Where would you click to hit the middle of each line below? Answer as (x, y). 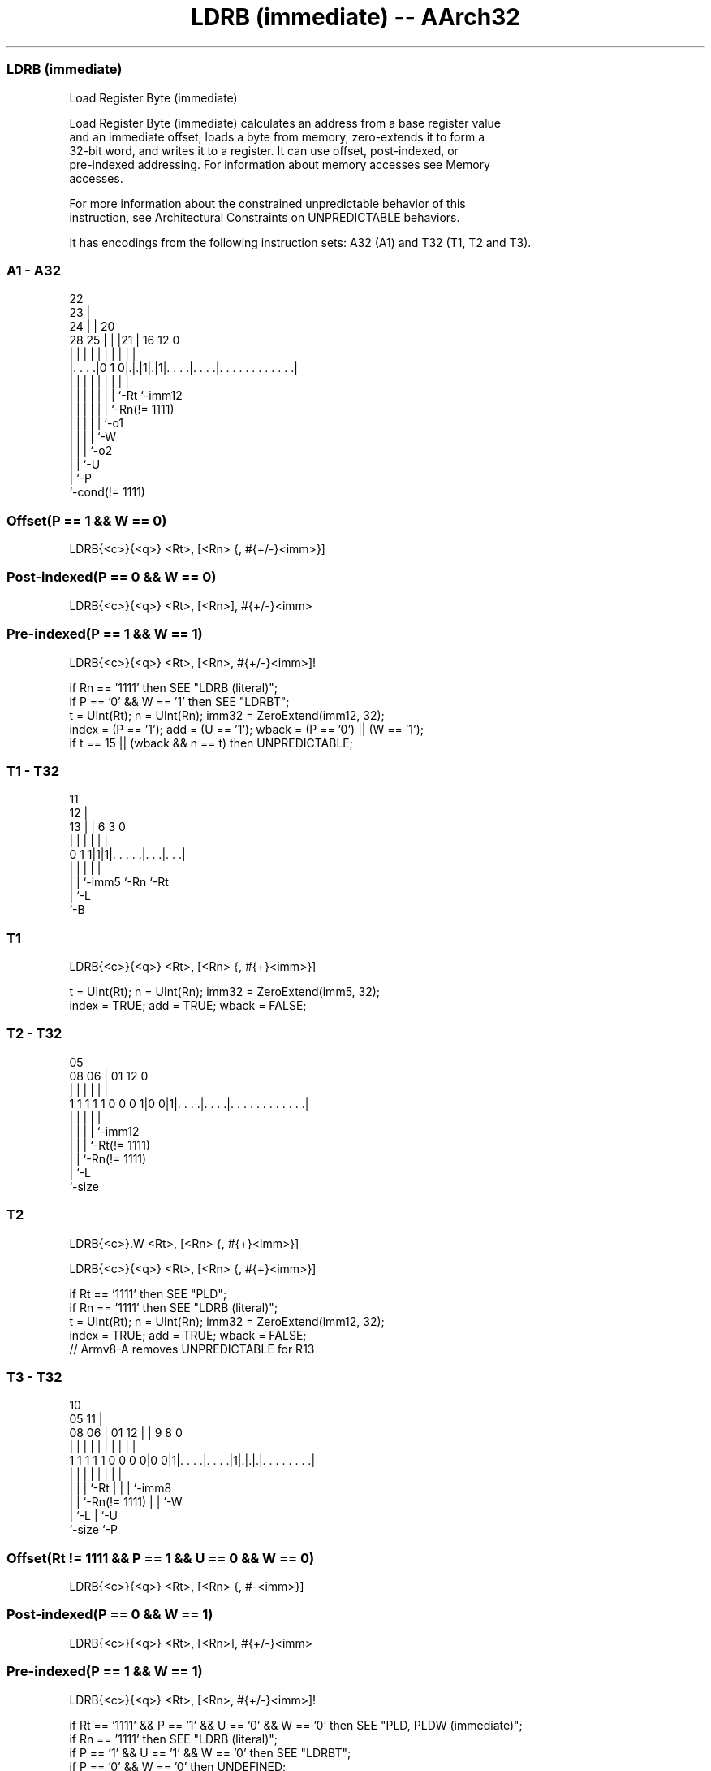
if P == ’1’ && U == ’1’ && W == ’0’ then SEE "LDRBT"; (210, 1752)
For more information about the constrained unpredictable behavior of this (267, 203)
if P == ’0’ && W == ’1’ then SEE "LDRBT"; (179, 701)
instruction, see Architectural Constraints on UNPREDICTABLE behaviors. (265, 217)
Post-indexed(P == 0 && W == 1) (110, 1615)
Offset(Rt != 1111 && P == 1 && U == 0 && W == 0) (161, 1558)
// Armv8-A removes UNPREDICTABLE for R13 (192, 1349)
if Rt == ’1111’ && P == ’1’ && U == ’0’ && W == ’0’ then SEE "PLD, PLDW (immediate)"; (296, 1725)
